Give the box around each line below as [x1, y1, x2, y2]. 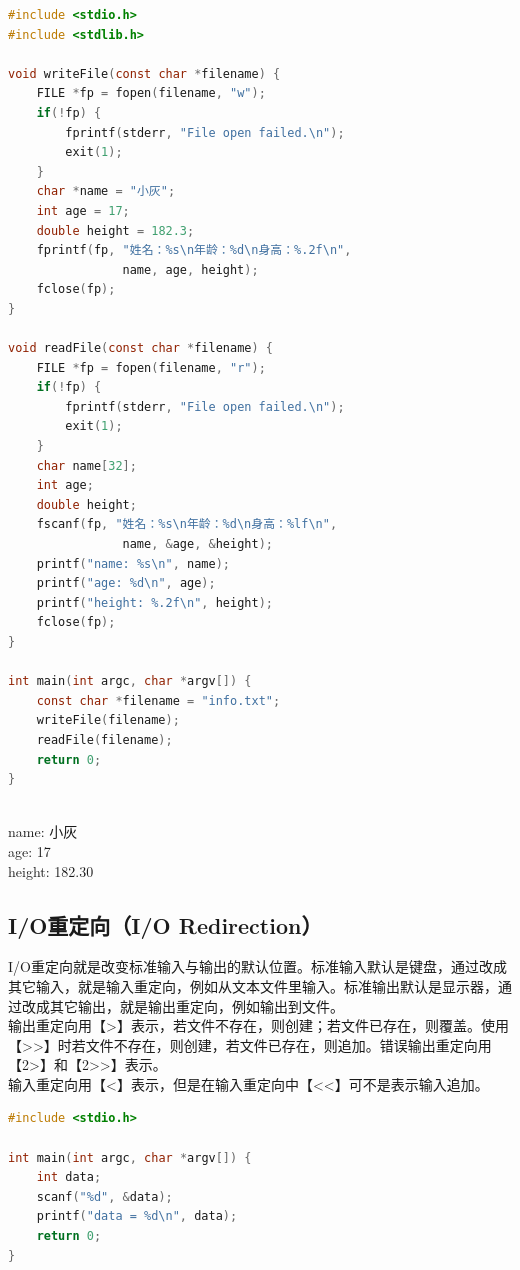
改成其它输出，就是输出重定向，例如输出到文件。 [21, 995, 344, 1016]
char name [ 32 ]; [36, 458, 137, 473]
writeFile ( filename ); [36, 713, 180, 728]
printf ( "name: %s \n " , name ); [36, 556, 230, 571]
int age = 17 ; [36, 203, 130, 218]
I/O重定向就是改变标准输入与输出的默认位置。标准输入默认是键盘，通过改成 [8, 956, 507, 977]
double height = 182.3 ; [36, 223, 195, 238]
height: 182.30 [8, 860, 94, 881]
